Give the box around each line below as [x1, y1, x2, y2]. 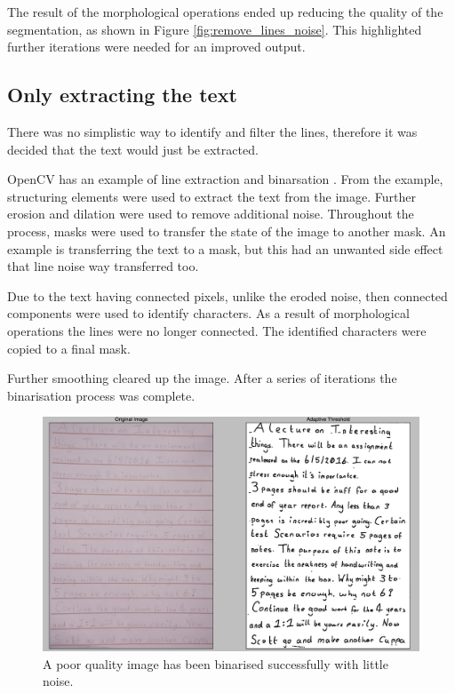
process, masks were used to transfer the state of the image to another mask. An [7, 221, 446, 240]
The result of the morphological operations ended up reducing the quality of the [7, 3, 443, 20]
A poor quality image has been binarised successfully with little [43, 654, 388, 673]
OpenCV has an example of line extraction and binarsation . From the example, [7, 170, 443, 188]
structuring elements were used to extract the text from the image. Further [7, 187, 416, 205]
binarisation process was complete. [7, 386, 196, 404]
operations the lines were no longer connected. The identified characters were [7, 321, 427, 339]
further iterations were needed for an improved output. [7, 37, 306, 56]
